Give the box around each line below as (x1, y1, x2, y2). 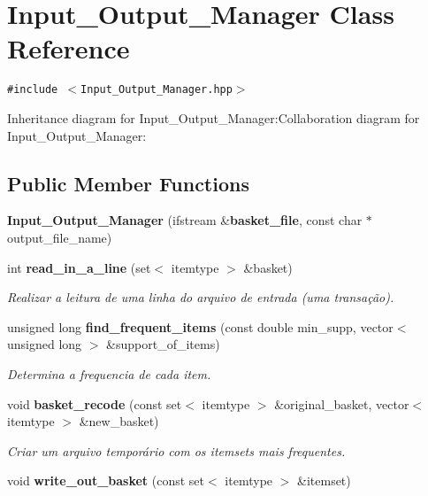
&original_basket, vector (274, 394, 409, 413)
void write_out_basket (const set (7, 471, 205, 490)
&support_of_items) (106, 335, 220, 353)
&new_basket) (79, 412, 159, 430)
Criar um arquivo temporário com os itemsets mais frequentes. (7, 441, 346, 460)
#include (7, 83, 58, 97)
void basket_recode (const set (7, 394, 182, 413)
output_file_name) (7, 228, 112, 246)
